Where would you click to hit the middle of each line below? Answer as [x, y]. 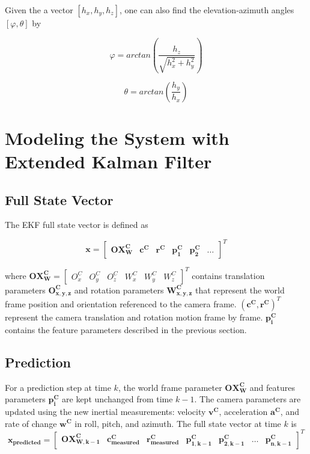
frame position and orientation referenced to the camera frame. [121, 303]
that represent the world [240, 290]
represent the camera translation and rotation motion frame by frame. [134, 317]
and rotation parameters [119, 290]
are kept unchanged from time [117, 399]
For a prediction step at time [58, 387]
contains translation [228, 275]
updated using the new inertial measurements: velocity [105, 411]
